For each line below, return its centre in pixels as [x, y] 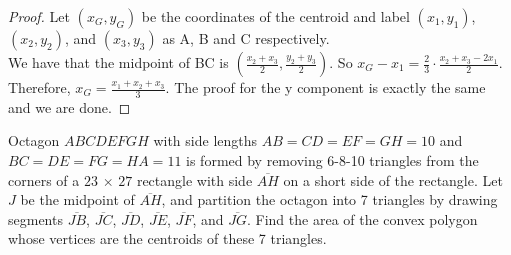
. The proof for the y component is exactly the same [325, 87]
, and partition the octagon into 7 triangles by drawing [329, 199]
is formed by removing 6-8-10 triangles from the [332, 160]
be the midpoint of [77, 199]
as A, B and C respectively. [246, 38]
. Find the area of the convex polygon [362, 218]
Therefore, [39, 87]
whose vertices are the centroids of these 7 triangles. [167, 238]
